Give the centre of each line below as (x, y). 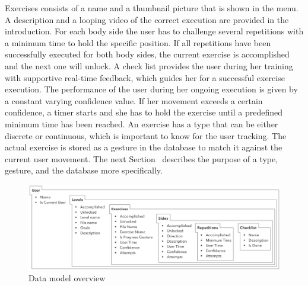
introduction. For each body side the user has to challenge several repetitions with (154, 31)
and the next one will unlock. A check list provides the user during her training (149, 65)
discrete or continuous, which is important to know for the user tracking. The (146, 135)
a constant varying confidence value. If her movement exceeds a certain (134, 100)
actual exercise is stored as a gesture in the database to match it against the (144, 147)
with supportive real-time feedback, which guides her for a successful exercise (145, 77)
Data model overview (67, 278)
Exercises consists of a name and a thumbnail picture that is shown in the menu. (152, 8)
